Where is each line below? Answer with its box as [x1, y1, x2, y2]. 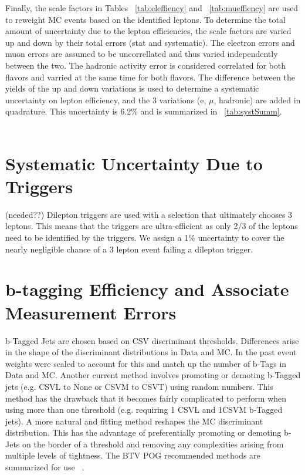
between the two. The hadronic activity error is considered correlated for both [5, 59, 286, 71]
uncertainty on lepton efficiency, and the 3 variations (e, [5, 93, 206, 106]
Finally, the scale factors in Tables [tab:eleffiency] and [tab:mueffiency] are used [5, 2, 299, 14]
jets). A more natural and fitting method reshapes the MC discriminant [5, 415, 263, 427]
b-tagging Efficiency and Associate [5, 277, 289, 301]
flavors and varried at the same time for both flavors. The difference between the [5, 70, 295, 83]
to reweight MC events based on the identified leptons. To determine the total [5, 13, 286, 25]
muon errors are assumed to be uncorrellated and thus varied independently [5, 48, 278, 60]
